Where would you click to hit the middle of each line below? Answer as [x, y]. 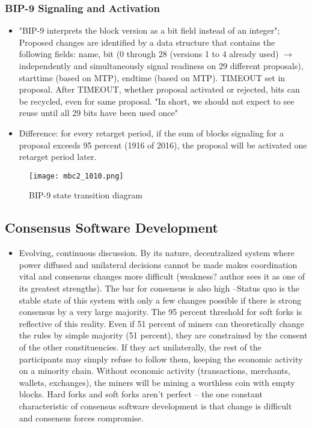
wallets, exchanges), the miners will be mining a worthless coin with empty [157, 382]
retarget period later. [58, 157]
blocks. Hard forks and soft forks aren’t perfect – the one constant [141, 394]
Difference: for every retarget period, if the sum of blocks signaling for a [151, 133]
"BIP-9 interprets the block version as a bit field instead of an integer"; [149, 30]
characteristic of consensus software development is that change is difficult [155, 405]
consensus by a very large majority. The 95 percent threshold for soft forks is [161, 312]
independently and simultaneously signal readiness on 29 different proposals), [161, 66]
